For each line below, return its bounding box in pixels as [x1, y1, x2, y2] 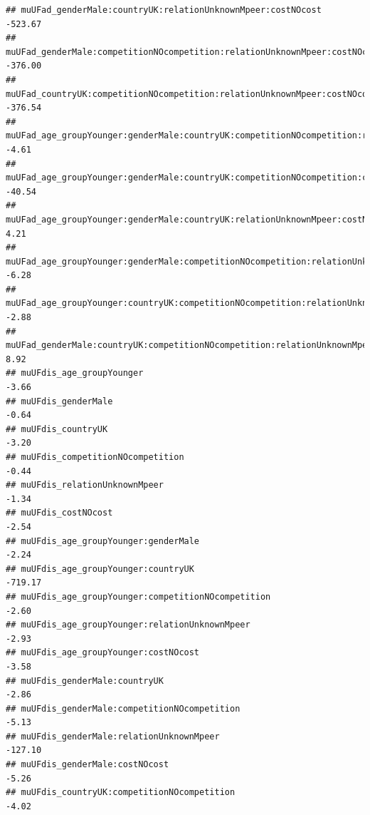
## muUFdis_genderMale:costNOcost [6, 759, 169, 770]
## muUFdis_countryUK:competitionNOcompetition [6, 787, 236, 798]
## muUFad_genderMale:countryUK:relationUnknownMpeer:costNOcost [6, 5, 322, 15]
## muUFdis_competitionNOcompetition [6, 452, 184, 462]
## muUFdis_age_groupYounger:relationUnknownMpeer [6, 620, 250, 630]
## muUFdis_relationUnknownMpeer [6, 480, 164, 491]
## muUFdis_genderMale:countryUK [6, 675, 164, 686]
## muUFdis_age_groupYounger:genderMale [6, 535, 200, 546]
